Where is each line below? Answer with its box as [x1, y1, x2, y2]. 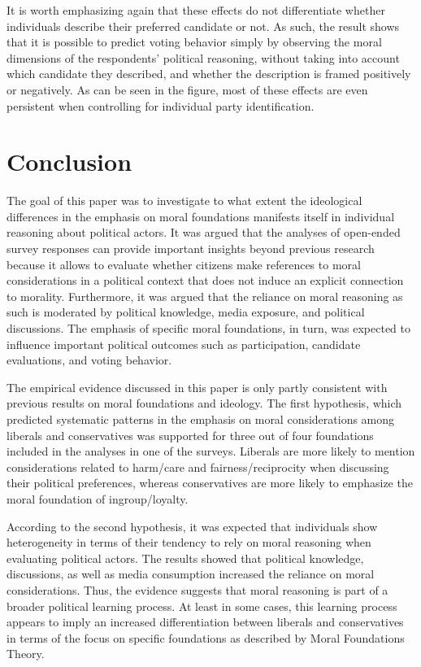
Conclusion [7, 145, 132, 178]
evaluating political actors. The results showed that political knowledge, [7, 549, 364, 566]
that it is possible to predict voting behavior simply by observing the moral [7, 33, 382, 50]
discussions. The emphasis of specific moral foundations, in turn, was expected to [7, 320, 410, 337]
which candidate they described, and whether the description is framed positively [7, 65, 411, 82]
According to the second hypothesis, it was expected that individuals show [7, 517, 378, 534]
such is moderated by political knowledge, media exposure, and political [7, 303, 365, 320]
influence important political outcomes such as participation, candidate [7, 335, 361, 352]
